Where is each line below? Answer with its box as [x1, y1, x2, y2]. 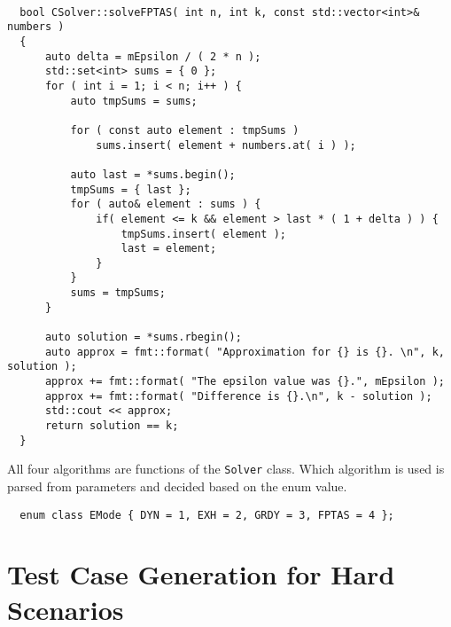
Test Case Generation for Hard [7, 556, 395, 592]
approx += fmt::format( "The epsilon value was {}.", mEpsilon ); [44, 375, 445, 388]
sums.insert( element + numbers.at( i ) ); [96, 138, 356, 152]
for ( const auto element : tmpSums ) [70, 123, 299, 137]
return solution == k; [44, 419, 179, 433]
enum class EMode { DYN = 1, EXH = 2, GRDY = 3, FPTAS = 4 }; [19, 508, 394, 521]
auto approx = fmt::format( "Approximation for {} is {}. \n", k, [44, 345, 445, 358]
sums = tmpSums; [70, 286, 166, 300]
